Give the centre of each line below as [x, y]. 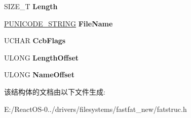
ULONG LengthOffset [42, 57]
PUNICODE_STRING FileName [59, 23]
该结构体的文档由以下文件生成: [55, 91]
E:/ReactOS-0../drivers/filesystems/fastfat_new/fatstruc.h [95, 109]
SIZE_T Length [31, 6]
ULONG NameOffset [39, 75]
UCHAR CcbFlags [35, 40]
